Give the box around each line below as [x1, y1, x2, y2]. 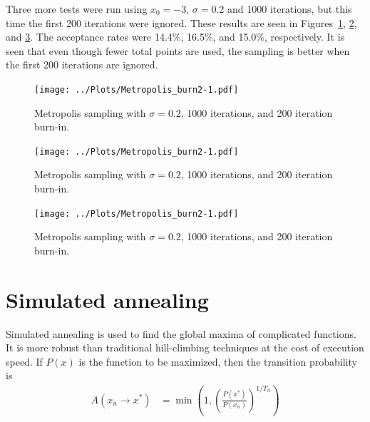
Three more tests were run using [6, 1, 148, 16]
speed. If [6, 354, 43, 369]
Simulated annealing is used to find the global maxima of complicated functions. [6, 326, 356, 341]
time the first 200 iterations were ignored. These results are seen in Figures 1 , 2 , [6, 15, 357, 30]
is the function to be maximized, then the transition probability [78, 354, 357, 369]
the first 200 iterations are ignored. [6, 57, 158, 72]
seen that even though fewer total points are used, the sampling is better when [6, 43, 350, 58]
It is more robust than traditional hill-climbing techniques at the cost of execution [6, 340, 364, 355]
